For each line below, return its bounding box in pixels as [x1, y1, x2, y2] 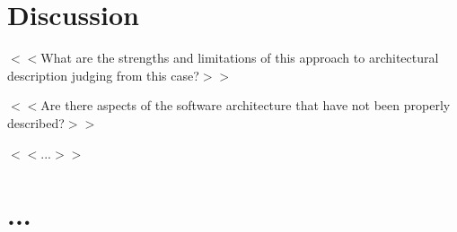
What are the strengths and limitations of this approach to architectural [40, 48, 439, 67]
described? [7, 113, 65, 132]
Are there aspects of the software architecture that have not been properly [40, 96, 451, 115]
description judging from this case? [7, 65, 199, 84]
